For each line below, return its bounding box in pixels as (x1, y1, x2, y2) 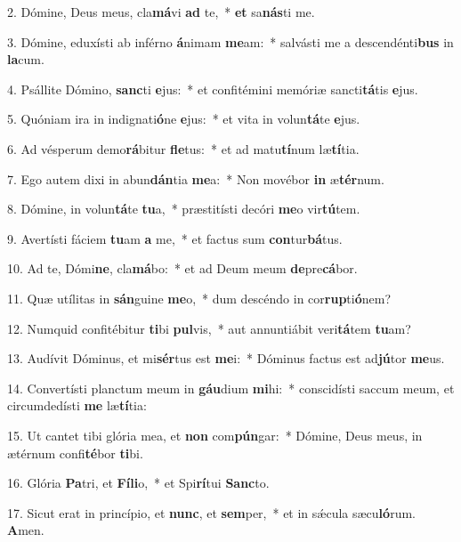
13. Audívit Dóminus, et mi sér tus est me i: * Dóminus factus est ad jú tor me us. (7, 349, 445, 368)
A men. (7, 521, 44, 539)
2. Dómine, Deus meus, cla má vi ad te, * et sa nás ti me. (7, 3, 315, 20)
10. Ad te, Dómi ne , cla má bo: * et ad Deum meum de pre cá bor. (7, 259, 358, 278)
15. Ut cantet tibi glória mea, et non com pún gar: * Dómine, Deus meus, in (7, 425, 423, 444)
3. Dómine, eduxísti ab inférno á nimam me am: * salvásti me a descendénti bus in (7, 32, 454, 51)
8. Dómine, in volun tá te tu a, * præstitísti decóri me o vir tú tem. (7, 199, 360, 218)
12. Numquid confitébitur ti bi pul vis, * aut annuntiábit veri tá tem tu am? (7, 319, 411, 337)
